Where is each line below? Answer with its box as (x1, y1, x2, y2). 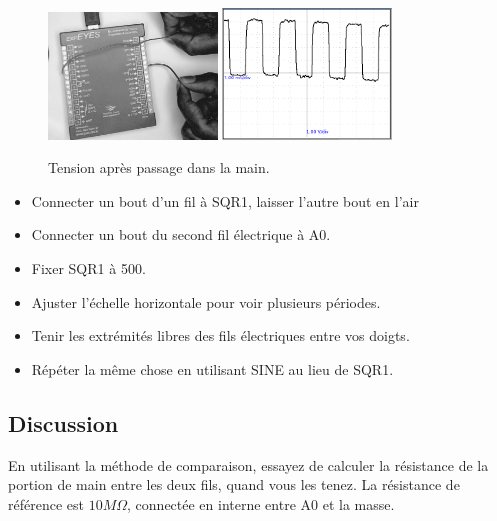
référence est (8, 493, 84, 514)
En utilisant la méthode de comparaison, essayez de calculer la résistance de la (8, 454, 489, 475)
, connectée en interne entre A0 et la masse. (127, 493, 395, 514)
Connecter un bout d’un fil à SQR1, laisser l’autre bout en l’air (31, 190, 419, 211)
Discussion (8, 407, 119, 438)
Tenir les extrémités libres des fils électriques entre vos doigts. (31, 325, 410, 346)
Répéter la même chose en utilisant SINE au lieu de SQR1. (31, 358, 394, 379)
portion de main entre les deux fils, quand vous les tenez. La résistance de (8, 474, 460, 495)
